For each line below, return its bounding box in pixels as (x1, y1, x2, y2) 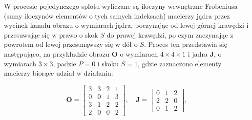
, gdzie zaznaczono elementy (137, 58, 222, 68)
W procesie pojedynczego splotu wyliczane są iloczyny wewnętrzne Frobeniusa (4, 1, 238, 11)
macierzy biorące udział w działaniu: (4, 68, 113, 78)
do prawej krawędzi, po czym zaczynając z (106, 29, 233, 40)
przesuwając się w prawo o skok (4, 29, 98, 40)
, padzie (53, 58, 76, 68)
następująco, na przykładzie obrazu (4, 48, 110, 59)
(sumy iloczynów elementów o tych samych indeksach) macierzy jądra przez (4, 10, 230, 20)
